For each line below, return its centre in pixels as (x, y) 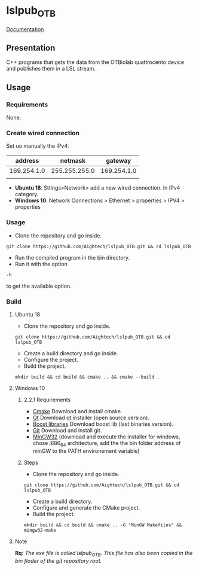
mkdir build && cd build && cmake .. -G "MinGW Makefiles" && (103, 525)
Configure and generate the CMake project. (86, 507)
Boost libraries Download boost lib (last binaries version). (103, 424)
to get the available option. (39, 286)
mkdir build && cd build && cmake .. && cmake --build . (87, 377)
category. (27, 194)
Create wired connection (43, 133)
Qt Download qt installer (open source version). (91, 417)
